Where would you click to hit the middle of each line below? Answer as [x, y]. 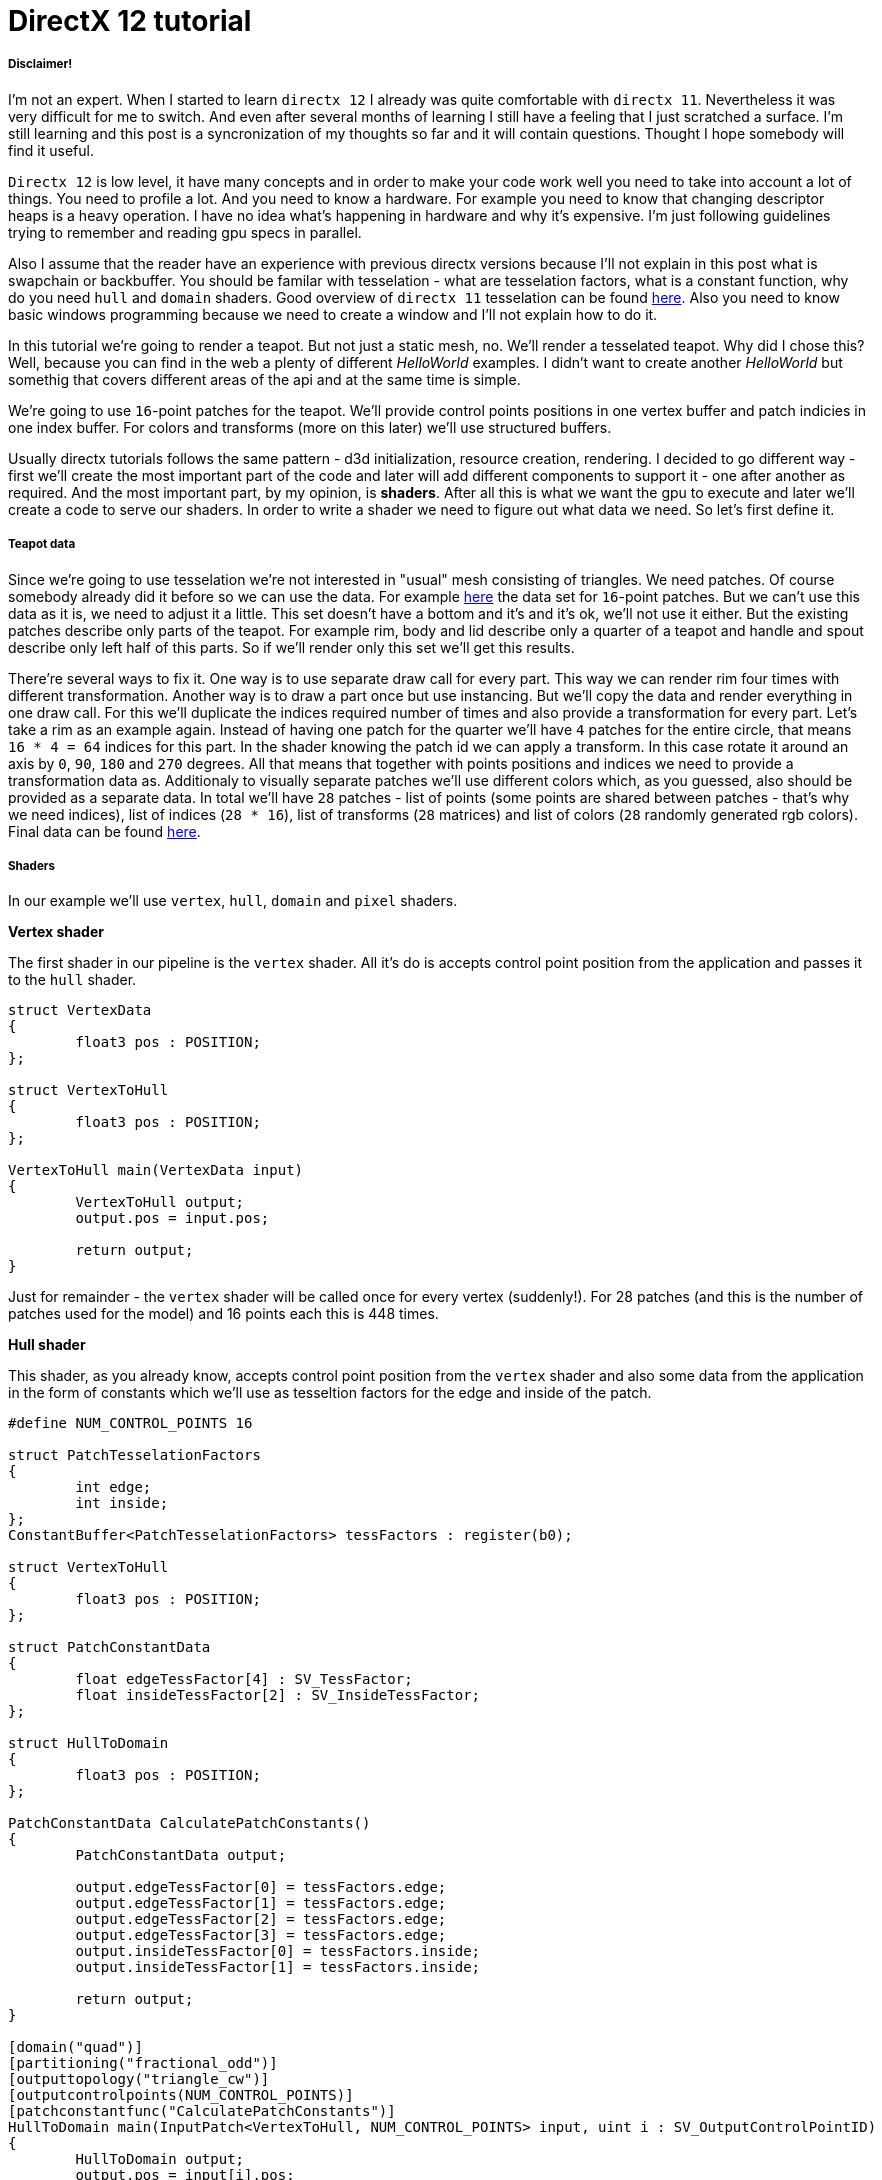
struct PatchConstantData [109, 1647]
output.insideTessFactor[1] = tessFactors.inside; [278, 1967]
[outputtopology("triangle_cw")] [139, 2079]
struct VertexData [80, 1010]
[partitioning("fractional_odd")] [143, 2063]
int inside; [122, 1503]
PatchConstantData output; [181, 1855]
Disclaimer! [40, 64]
